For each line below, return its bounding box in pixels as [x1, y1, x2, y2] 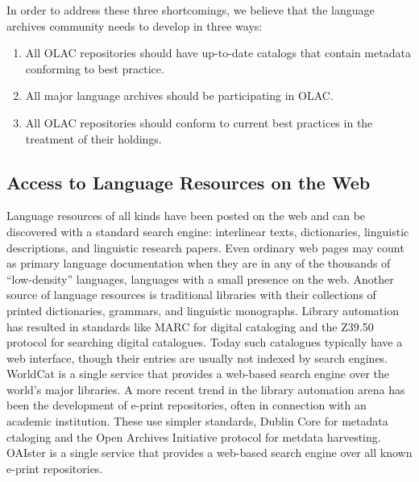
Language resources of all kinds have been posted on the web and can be [6, 207, 366, 224]
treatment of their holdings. [25, 130, 162, 147]
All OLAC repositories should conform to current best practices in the [25, 114, 373, 131]
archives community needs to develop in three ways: [6, 17, 263, 34]
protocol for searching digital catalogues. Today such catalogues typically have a [6, 334, 403, 351]
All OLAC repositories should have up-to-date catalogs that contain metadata [25, 44, 411, 61]
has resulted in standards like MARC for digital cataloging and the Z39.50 [6, 318, 374, 334]
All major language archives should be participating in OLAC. [25, 87, 334, 104]
